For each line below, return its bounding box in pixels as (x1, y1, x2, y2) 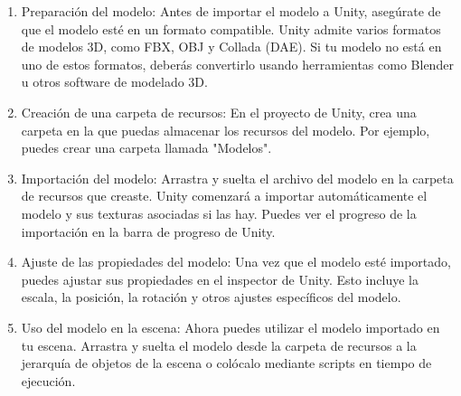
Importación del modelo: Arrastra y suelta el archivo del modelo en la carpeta (21, 168, 454, 187)
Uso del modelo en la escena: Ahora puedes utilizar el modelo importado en (21, 317, 440, 336)
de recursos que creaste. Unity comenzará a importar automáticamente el (21, 186, 428, 205)
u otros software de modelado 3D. (21, 72, 208, 91)
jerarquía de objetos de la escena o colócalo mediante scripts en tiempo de (21, 354, 432, 372)
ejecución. (21, 371, 76, 390)
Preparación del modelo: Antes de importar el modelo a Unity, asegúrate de (21, 2, 441, 20)
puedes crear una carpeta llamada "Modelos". (21, 138, 272, 157)
